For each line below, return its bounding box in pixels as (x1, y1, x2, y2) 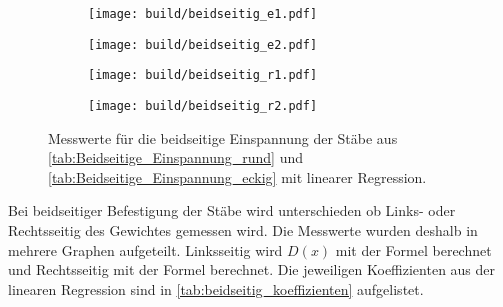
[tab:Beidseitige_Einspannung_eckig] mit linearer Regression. (48, 166, 427, 187)
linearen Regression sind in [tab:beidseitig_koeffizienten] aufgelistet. (8, 278, 424, 299)
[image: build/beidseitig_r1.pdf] (88, 68, 318, 83)
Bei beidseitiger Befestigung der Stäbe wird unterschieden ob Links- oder (8, 200, 456, 221)
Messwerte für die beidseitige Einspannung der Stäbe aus (48, 127, 398, 148)
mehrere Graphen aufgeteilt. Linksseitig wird (8, 239, 283, 260)
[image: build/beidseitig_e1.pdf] (88, 7, 318, 21)
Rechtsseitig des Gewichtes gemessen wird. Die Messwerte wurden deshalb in (8, 220, 478, 240)
